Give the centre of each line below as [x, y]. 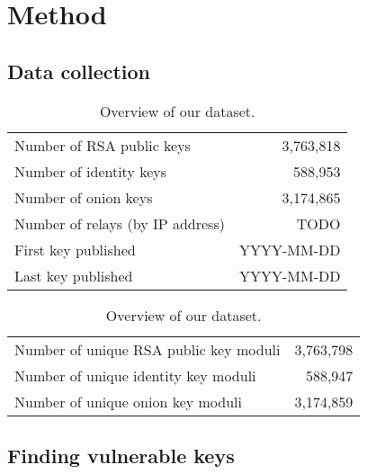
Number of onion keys [84, 197]
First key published [75, 249]
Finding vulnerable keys [121, 455]
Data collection [79, 71]
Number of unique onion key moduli [128, 401]
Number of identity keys [91, 171]
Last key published [74, 275]
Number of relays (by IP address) [120, 223]
